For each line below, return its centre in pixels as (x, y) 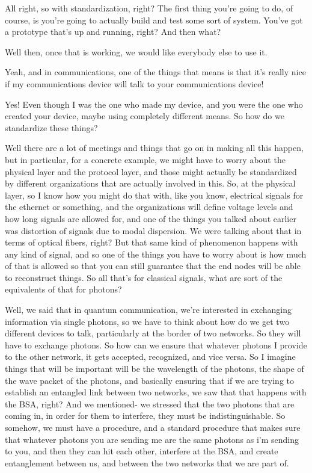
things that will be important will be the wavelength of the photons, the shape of (154, 369)
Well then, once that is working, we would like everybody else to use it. (136, 51)
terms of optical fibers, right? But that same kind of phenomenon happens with (151, 242)
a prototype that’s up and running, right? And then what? (113, 32)
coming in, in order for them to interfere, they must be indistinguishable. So (145, 416)
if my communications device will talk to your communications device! (134, 83)
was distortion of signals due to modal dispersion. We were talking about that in (153, 230)
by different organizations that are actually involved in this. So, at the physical (150, 183)
